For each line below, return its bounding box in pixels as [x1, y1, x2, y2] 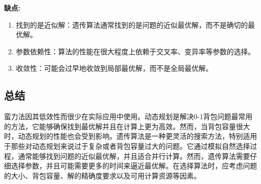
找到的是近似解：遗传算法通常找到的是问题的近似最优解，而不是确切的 [16, 19, 248, 30]
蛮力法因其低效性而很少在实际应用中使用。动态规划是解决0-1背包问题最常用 [4, 111, 252, 122]
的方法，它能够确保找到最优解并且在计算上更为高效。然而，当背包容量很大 [4, 121, 250, 131]
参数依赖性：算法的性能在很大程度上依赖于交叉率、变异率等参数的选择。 [16, 46, 255, 56]
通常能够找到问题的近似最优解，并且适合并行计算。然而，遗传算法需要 [18, 150, 250, 161]
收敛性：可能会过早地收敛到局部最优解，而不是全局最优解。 [16, 63, 213, 73]
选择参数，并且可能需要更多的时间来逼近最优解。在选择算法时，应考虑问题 [11, 160, 257, 171]
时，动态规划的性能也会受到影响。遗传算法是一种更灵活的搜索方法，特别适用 [4, 131, 257, 141]
